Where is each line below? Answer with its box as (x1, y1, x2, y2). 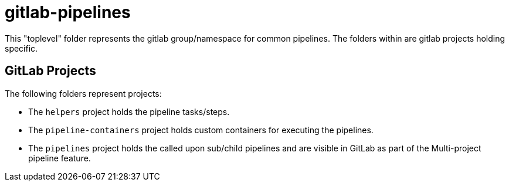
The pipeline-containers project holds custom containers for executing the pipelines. (28, 124, 374, 135)
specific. (5, 43, 38, 53)
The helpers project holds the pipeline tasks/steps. (28, 106, 230, 117)
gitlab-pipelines (5, 2, 131, 22)
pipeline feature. (28, 153, 91, 163)
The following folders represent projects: (5, 88, 162, 99)
